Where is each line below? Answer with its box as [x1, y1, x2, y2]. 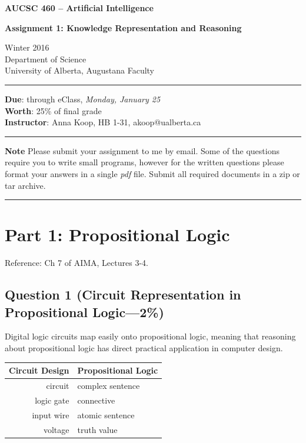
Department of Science [5, 52, 87, 65]
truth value [77, 423, 118, 435]
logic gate [35, 394, 69, 406]
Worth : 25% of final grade [5, 104, 102, 116]
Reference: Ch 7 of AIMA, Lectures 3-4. [5, 257, 148, 269]
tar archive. [5, 179, 46, 191]
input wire [32, 408, 69, 421]
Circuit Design [9, 364, 69, 377]
